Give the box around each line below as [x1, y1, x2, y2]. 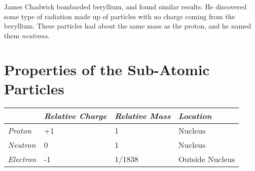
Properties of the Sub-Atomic [4, 59, 210, 79]
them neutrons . [4, 30, 50, 40]
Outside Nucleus [178, 153, 235, 165]
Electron [8, 153, 36, 165]
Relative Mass [114, 110, 171, 121]
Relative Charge [44, 110, 107, 121]
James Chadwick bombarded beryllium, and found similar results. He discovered [4, 1, 247, 11]
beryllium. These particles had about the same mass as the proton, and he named [4, 21, 252, 31]
